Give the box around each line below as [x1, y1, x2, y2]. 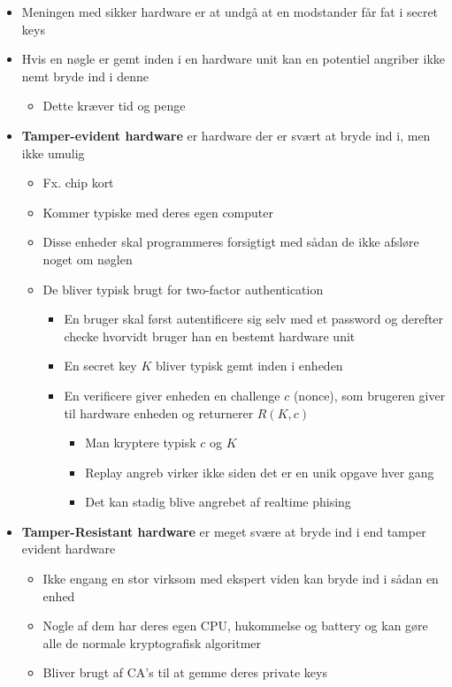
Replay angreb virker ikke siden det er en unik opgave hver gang [85, 462, 434, 481]
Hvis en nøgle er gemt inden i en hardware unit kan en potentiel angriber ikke [21, 50, 446, 68]
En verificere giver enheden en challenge [64, 385, 280, 404]
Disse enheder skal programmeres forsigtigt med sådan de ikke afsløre [42, 233, 419, 251]
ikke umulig [21, 143, 85, 162]
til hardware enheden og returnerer [64, 403, 254, 422]
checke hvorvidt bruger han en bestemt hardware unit [64, 326, 356, 345]
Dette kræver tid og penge [42, 96, 186, 115]
